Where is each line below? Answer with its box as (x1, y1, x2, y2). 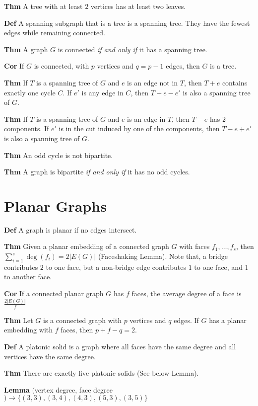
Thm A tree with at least (4, 1, 83, 11)
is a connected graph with (43, 315, 122, 325)
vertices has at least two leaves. (90, 1, 186, 11)
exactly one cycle (4, 87, 56, 97)
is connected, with (34, 61, 89, 71)
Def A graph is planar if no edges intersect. (4, 224, 137, 235)
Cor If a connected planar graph (4, 288, 104, 299)
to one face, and (194, 261, 243, 272)
